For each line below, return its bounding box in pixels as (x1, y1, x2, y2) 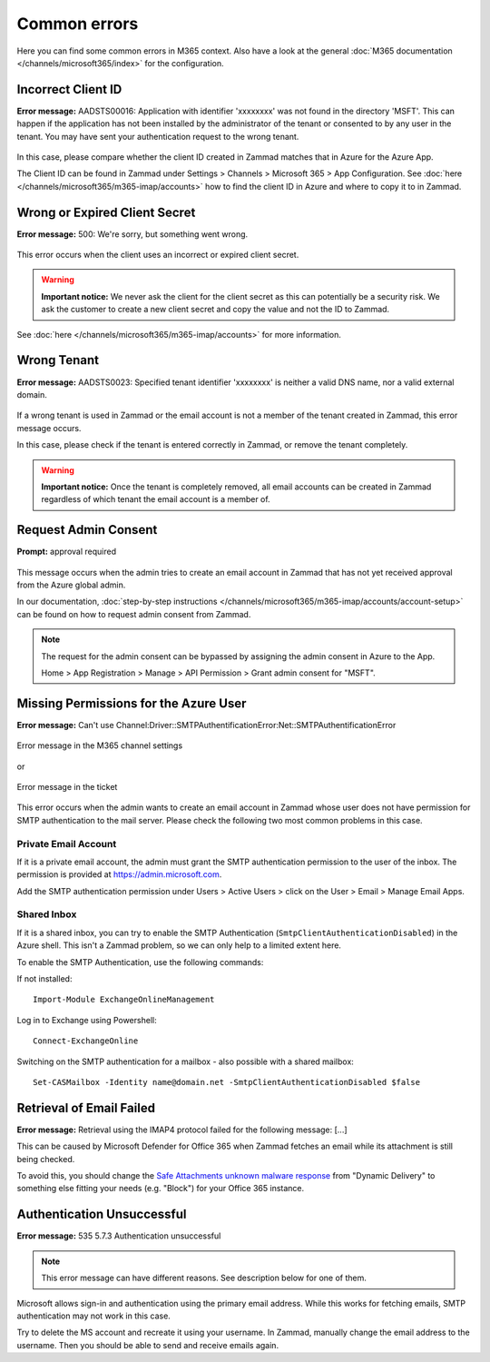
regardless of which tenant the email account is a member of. (41, 494, 271, 505)
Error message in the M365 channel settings (16, 740, 183, 751)
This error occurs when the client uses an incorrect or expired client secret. (16, 250, 299, 261)
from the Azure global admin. (16, 579, 126, 590)
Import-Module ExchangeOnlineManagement (33, 994, 215, 1005)
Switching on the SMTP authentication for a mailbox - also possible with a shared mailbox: (16, 1056, 354, 1067)
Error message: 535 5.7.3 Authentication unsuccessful (16, 1230, 221, 1241)
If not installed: (16, 973, 73, 984)
